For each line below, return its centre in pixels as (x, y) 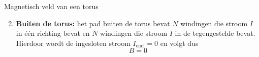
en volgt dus (179, 43)
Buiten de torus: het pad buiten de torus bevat (93, 23)
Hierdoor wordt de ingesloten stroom (73, 43)
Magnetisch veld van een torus (51, 6)
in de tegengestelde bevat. (215, 33)
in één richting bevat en (53, 33)
